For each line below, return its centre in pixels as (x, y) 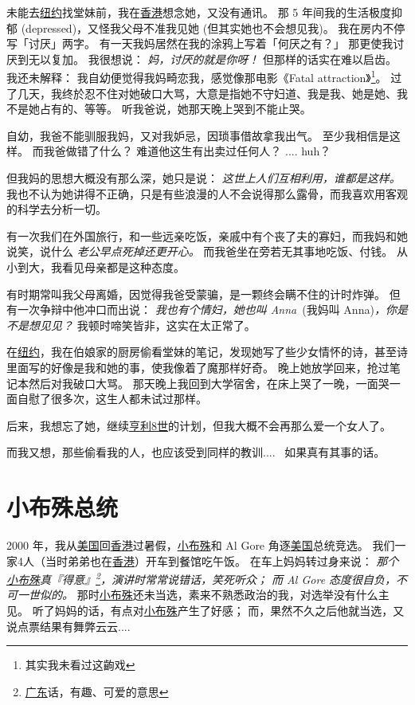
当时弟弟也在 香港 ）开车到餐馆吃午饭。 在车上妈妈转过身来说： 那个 (222, 560)
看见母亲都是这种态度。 (123, 266)
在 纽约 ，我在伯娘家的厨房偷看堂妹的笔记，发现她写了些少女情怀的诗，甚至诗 (207, 352)
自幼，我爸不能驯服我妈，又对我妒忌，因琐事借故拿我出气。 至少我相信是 (198, 135)
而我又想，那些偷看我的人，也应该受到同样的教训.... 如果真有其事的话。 (196, 452)
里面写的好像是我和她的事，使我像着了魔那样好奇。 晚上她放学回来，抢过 (198, 367)
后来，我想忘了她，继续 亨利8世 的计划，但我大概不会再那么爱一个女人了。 (199, 425)
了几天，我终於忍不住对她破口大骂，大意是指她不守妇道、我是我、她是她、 (202, 93)
